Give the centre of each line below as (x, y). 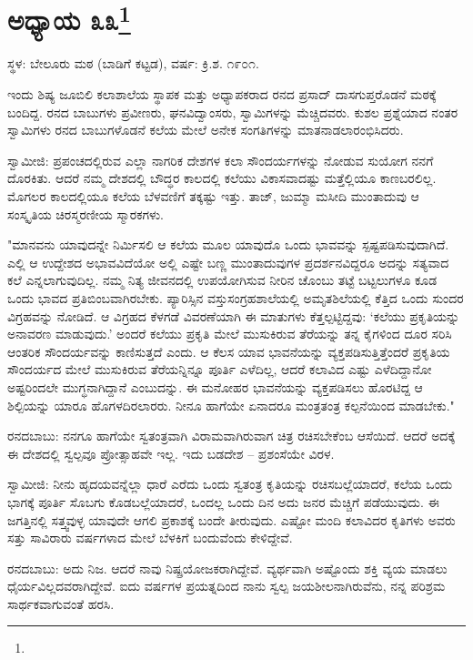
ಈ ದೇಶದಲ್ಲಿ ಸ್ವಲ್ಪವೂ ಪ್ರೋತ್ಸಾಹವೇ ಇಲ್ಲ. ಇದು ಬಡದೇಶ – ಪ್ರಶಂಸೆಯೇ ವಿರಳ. (171, 453)
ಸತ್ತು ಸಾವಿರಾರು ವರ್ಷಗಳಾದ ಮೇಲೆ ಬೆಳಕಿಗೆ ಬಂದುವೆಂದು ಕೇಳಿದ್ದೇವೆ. (150, 538)
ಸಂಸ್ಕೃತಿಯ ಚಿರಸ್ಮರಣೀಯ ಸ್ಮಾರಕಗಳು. (86, 213)
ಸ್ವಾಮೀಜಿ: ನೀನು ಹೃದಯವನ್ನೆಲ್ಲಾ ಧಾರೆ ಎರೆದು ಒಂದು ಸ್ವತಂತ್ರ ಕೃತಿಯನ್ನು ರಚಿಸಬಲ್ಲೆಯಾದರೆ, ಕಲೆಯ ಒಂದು (230, 484)
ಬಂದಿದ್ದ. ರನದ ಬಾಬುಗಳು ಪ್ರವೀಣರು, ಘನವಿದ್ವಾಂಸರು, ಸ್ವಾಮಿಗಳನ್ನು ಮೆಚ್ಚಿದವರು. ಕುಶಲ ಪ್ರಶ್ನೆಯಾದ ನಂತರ (233, 112)
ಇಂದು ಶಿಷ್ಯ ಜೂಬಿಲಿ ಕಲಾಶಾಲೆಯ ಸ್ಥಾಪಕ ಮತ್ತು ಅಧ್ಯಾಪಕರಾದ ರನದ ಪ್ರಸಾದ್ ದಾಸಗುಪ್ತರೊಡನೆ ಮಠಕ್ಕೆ (222, 94)
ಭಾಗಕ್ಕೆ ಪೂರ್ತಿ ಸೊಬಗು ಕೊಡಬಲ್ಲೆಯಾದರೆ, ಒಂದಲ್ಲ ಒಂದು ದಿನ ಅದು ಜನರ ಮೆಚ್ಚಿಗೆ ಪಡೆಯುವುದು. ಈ (223, 501)
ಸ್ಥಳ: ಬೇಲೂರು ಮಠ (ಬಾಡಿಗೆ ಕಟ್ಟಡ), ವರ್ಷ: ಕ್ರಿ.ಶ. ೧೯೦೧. (133, 63)
